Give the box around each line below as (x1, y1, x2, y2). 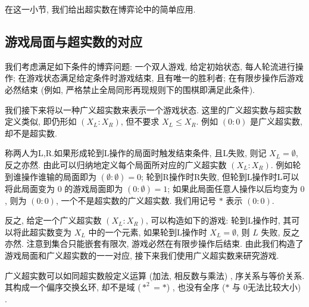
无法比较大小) (247, 281, 301, 293)
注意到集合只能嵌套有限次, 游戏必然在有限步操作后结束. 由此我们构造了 (26, 237, 304, 250)
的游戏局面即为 (64, 182, 123, 194)
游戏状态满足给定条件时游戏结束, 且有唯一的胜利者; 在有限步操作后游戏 (26, 72, 304, 84)
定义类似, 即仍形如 (5, 115, 77, 128)
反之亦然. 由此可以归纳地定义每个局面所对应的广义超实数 (5, 158, 227, 170)
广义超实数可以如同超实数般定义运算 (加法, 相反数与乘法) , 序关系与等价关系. (5, 269, 305, 281)
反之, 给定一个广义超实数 (5, 214, 102, 227)
